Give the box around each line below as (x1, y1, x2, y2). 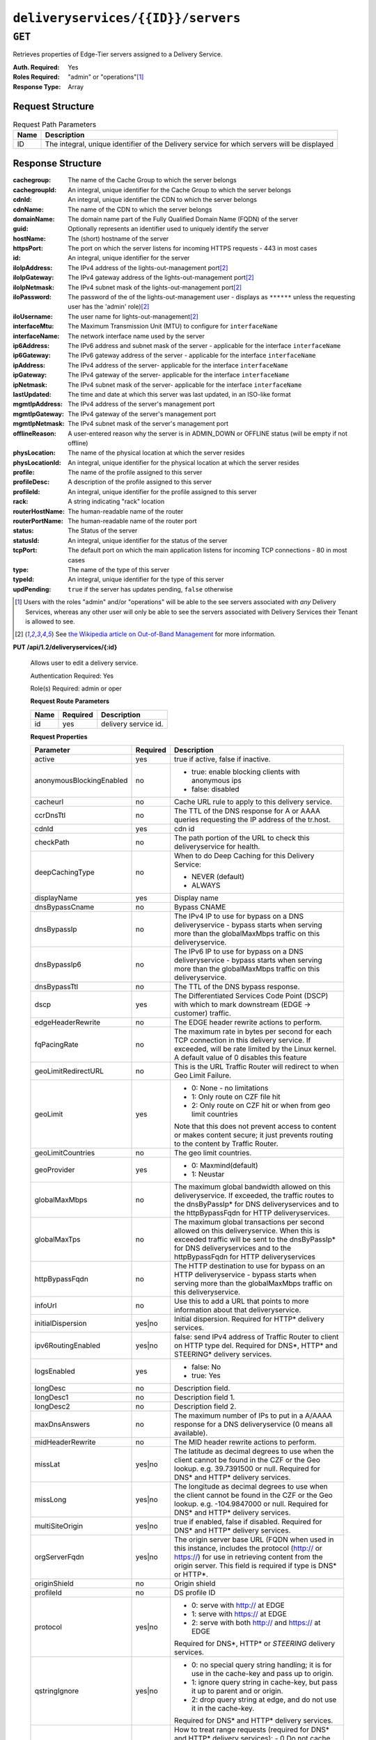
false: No (191, 1362, 221, 1372)
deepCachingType (34, 867, 95, 877)
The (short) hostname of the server (68, 234, 169, 243)
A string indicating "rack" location (68, 498, 165, 506)
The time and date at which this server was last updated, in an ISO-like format (68, 390, 292, 398)
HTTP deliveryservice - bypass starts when (174, 1270, 317, 1280)
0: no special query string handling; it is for (191, 1660, 332, 1670)
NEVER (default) (191, 872, 245, 882)
